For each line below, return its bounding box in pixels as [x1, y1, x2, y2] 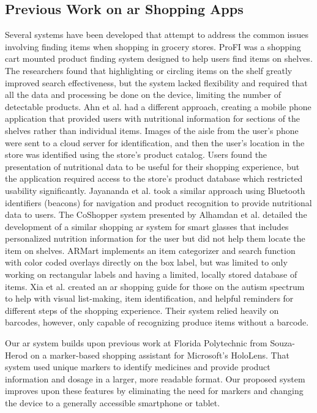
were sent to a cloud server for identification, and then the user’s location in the [5, 136, 305, 149]
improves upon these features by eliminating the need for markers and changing [5, 384, 304, 397]
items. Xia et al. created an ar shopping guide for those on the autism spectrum [5, 280, 305, 292]
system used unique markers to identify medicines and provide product [5, 360, 270, 373]
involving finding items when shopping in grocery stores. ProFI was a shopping [5, 40, 301, 53]
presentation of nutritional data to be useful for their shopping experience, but [5, 160, 300, 173]
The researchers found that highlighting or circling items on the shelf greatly [5, 64, 293, 76]
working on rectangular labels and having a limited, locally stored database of [5, 268, 297, 281]
